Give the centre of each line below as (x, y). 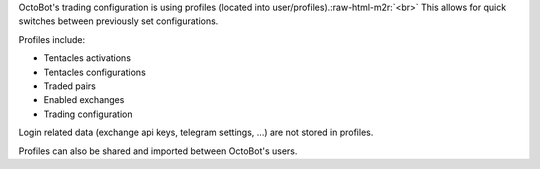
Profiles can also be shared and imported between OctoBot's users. (158, 151)
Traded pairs (70, 86)
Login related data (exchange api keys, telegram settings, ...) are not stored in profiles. (196, 132)
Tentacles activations (87, 58)
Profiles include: (51, 39)
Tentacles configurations (95, 72)
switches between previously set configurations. (118, 21)
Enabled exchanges (84, 100)
